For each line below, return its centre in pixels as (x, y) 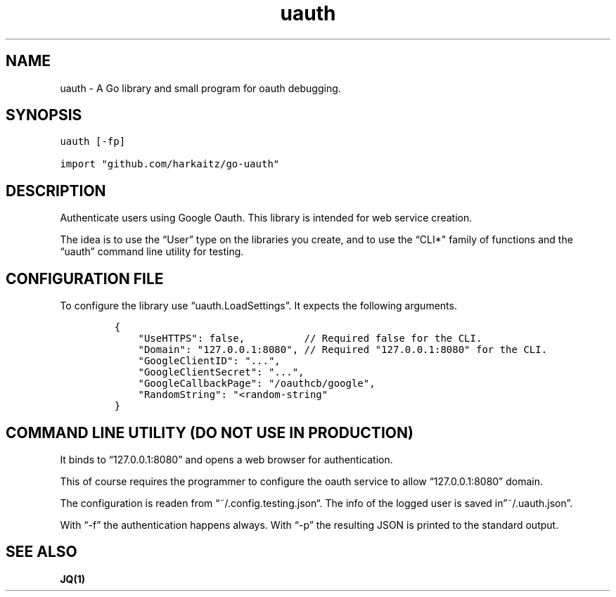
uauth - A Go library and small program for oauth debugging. (200, 88)
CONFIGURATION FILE (85, 278)
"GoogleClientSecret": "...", (221, 372)
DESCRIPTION (56, 191)
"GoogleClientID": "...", (209, 361)
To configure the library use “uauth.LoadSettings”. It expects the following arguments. (258, 306)
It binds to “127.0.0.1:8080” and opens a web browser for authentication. (226, 459)
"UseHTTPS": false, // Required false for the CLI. (310, 339)
